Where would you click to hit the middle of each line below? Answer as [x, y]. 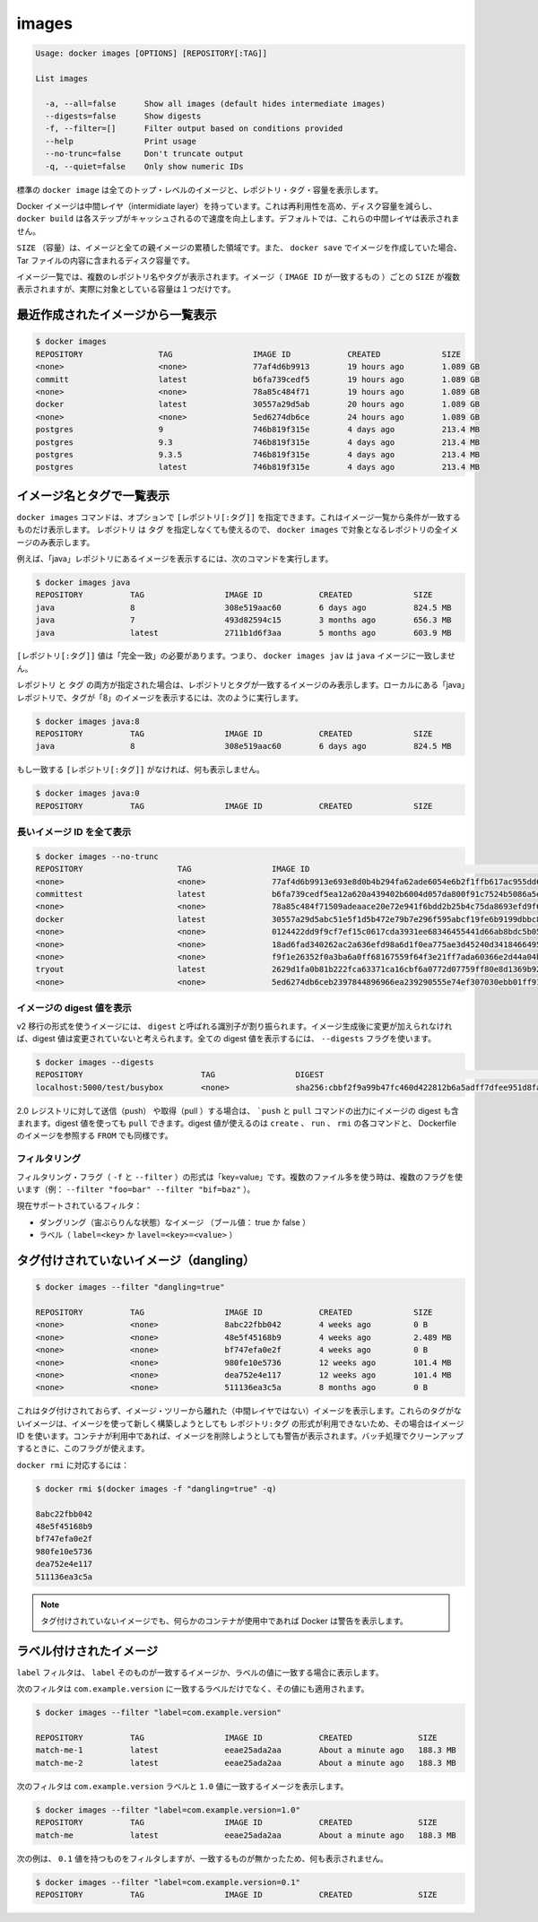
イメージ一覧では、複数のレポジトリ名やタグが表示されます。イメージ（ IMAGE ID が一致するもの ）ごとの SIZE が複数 [239, 276]
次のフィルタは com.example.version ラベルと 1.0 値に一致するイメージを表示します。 [182, 1786]
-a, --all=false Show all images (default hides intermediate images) [215, 104]
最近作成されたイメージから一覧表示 [117, 315]
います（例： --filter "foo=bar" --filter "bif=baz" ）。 [136, 1189]
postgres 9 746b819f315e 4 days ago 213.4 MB [257, 430]
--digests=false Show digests [123, 116]
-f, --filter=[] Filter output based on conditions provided [194, 129]
